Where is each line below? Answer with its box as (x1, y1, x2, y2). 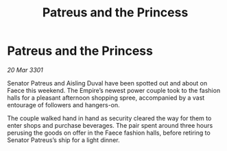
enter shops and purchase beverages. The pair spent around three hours (7, 121, 213, 129)
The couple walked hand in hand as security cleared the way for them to (7, 114, 212, 122)
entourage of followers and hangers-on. (7, 100, 120, 109)
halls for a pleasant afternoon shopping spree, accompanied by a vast (7, 94, 205, 102)
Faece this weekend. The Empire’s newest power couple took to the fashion (7, 86, 221, 94)
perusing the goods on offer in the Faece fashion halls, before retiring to (7, 128, 211, 137)
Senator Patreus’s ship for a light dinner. (7, 135, 120, 144)
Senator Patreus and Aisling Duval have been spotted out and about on (7, 79, 208, 87)
